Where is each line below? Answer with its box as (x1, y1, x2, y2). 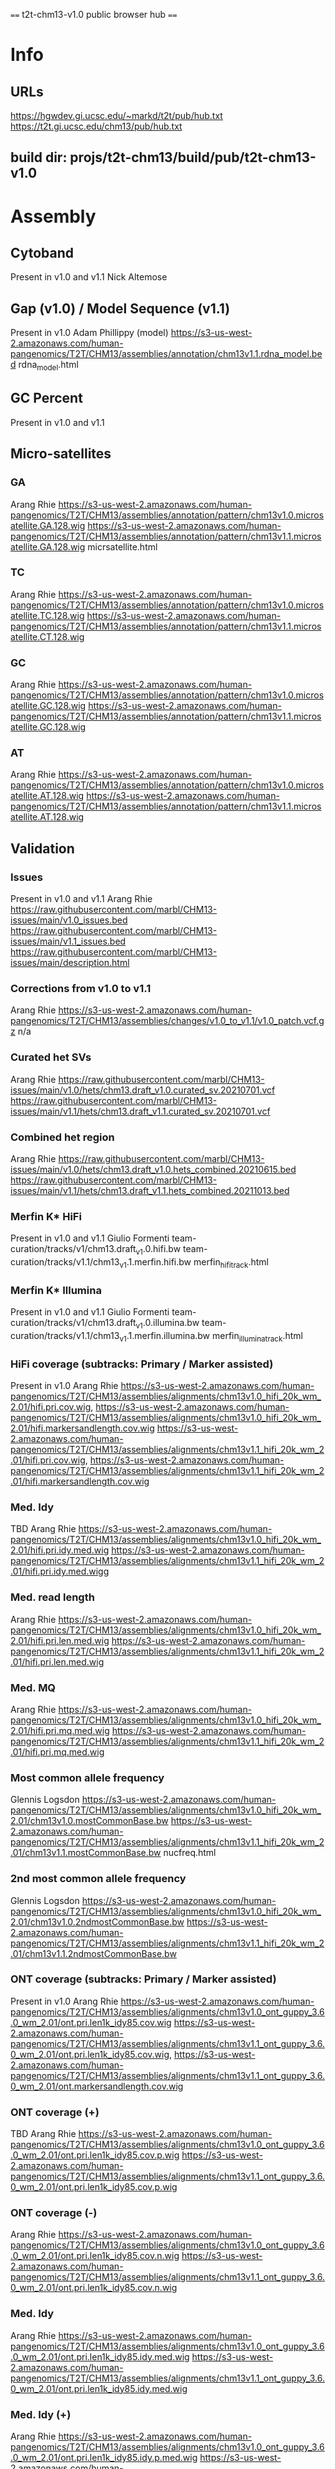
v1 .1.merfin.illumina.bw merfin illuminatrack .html (119, 1329, 303, 1344)
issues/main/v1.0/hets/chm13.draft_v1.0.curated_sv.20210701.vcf (10, 1084, 276, 1096)
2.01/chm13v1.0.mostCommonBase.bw (10, 1815, 169, 1827)
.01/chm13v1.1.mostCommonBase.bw (10, 1847, 162, 1859)
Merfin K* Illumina (10, 1283, 102, 1297)
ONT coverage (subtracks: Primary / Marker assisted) (10, 1972, 277, 1986)
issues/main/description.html (10, 957, 130, 969)
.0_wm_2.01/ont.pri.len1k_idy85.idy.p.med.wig (10, 2452, 198, 2464)
